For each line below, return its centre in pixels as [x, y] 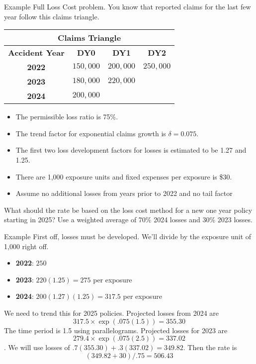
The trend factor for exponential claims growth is [91, 133]
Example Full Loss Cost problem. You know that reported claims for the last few [128, 6]
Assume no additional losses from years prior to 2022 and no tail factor [124, 193]
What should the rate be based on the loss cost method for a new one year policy [128, 210]
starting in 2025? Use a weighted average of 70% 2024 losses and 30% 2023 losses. [128, 220]
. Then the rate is [210, 347]
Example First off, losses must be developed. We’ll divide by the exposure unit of [128, 236]
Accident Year [36, 53]
